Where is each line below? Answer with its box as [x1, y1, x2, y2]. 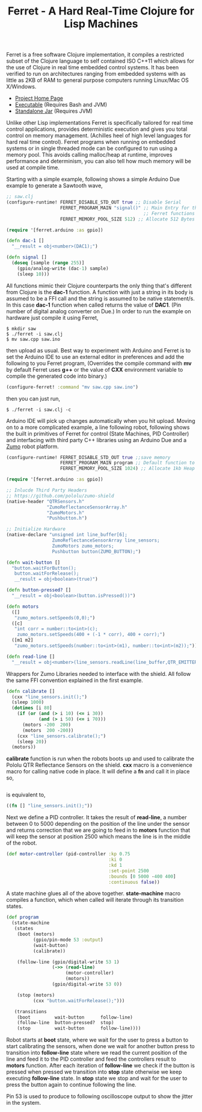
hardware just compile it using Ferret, [6, 314, 99, 321]
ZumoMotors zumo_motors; [52, 543, 114, 549]
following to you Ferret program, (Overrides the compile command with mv [6, 360, 192, 367]
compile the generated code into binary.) [6, 372, 107, 380]
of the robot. [6, 839, 37, 847]
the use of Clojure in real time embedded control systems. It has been [6, 64, 179, 71]
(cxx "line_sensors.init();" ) [11, 694, 87, 700]
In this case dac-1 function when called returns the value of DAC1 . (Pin [6, 301, 182, 308]
